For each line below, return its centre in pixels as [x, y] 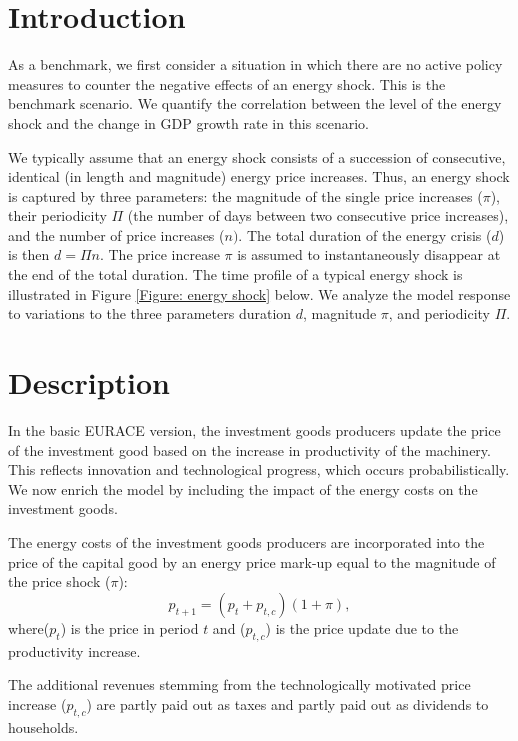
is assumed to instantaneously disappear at [369, 254]
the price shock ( [59, 581]
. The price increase [159, 254]
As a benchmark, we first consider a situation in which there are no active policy [255, 64]
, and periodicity [439, 313]
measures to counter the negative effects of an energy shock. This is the [227, 83]
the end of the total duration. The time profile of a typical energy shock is [235, 274]
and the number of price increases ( [116, 234]
